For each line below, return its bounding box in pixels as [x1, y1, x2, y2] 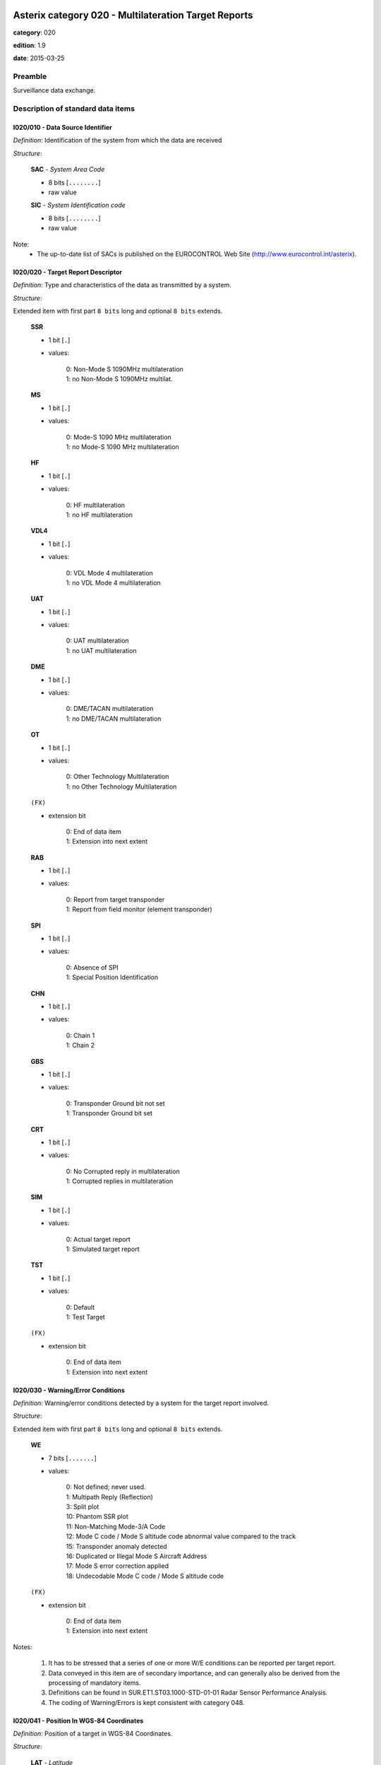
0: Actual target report [66, 1235, 131, 1243]
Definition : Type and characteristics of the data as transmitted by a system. [13, 281, 232, 289]
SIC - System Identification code [30, 201, 126, 210]
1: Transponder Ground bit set [66, 1109, 153, 1118]
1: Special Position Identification [66, 973, 159, 981]
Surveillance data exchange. [13, 86, 96, 95]
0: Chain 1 [66, 1031, 95, 1039]
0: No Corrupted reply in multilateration [66, 1167, 180, 1175]
